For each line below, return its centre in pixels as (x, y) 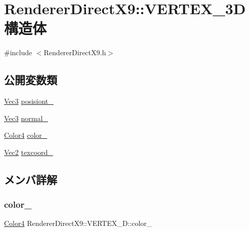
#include (18, 52)
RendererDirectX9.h (75, 52)
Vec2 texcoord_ (29, 152)
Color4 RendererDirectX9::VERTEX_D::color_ (78, 223)
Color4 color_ (26, 135)
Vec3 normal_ (26, 118)
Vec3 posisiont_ (29, 101)
